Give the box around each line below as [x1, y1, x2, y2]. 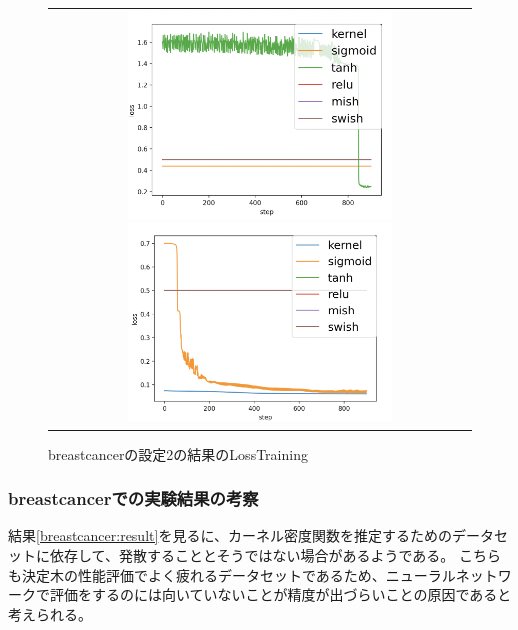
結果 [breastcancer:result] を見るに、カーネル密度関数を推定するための [8, 525, 452, 546]
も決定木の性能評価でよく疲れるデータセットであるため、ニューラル [8, 564, 456, 585]
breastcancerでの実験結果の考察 [8, 486, 259, 511]
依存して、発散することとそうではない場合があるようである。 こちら [49, 544, 501, 565]
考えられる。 [8, 603, 92, 624]
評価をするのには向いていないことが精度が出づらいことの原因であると [49, 584, 512, 605]
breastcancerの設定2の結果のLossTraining [48, 443, 308, 464]
